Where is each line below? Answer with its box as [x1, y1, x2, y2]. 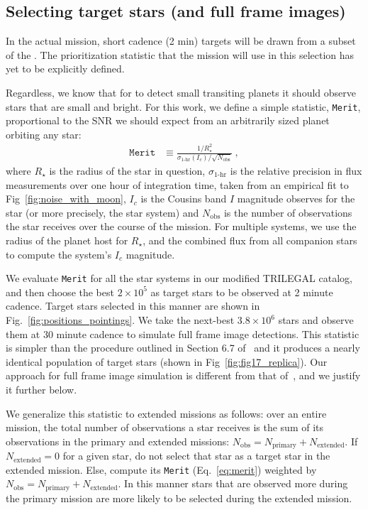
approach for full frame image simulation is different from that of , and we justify [6, 368, 361, 383]
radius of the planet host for [6, 233, 128, 247]
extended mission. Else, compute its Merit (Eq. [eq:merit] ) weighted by [6, 462, 317, 477]
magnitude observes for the [237, 191, 355, 206]
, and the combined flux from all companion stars [143, 233, 357, 247]
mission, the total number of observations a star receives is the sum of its [6, 420, 324, 435]
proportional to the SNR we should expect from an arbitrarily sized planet [6, 113, 330, 128]
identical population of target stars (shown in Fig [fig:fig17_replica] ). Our [6, 354, 328, 369]
